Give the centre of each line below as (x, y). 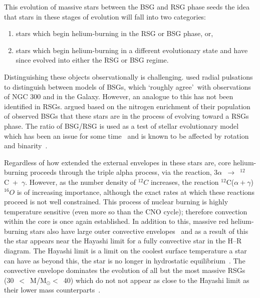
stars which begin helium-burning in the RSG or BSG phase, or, (114, 33)
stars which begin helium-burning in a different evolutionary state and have (132, 50)
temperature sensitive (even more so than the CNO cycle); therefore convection (126, 211)
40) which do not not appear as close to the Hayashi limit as (156, 280)
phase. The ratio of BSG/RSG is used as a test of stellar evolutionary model (121, 125)
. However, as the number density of (80, 182)
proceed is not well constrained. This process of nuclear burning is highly (116, 202)
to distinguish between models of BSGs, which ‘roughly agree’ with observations (127, 86)
